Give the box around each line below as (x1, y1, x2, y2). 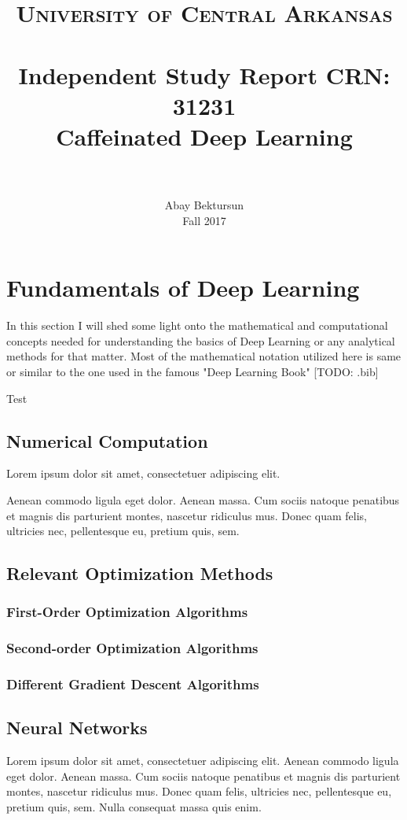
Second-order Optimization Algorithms (6, 638, 258, 658)
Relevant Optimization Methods (6, 561, 273, 585)
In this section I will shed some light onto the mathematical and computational (6, 317, 388, 334)
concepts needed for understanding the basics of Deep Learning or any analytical (6, 332, 395, 349)
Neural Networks (6, 715, 148, 740)
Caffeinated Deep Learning (56, 120, 353, 152)
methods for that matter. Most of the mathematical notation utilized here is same (6, 348, 401, 364)
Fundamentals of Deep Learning (6, 271, 360, 304)
